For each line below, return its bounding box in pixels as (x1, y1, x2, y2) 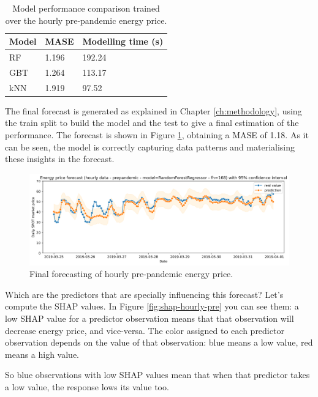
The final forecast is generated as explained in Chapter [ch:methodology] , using (5, 104, 302, 117)
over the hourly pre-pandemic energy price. (5, 13, 167, 26)
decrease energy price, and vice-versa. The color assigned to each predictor (5, 324, 284, 336)
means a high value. (5, 347, 80, 360)
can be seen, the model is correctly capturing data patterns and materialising (5, 140, 295, 153)
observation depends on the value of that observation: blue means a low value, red (5, 336, 313, 349)
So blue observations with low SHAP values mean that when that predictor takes (5, 368, 310, 381)
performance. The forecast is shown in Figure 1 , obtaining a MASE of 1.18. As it (5, 128, 309, 141)
